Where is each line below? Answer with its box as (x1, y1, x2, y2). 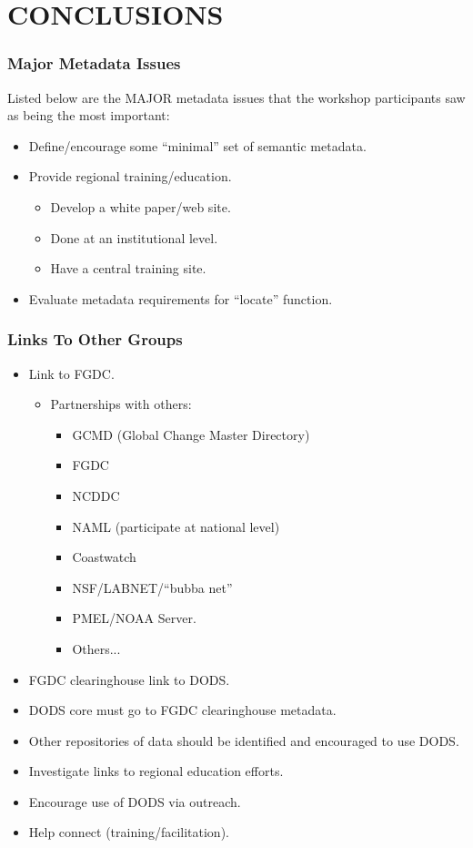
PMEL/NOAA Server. (72, 608, 196, 628)
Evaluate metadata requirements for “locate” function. (28, 289, 333, 308)
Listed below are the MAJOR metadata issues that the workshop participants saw (7, 87, 466, 107)
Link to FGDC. (28, 363, 115, 383)
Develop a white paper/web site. (50, 197, 231, 216)
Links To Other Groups (7, 328, 183, 351)
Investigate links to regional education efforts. (28, 761, 284, 781)
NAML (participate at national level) (72, 516, 280, 536)
